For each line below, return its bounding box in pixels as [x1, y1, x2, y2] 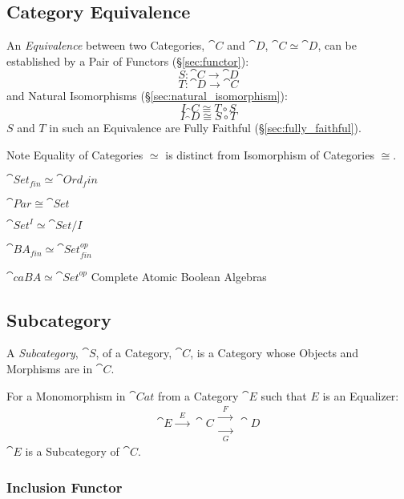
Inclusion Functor [6, 477, 123, 497]
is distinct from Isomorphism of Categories [165, 146, 374, 163]
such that [261, 387, 307, 404]
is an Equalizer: [322, 387, 399, 404]
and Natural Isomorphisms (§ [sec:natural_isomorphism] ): [6, 87, 288, 104]
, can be [317, 37, 358, 54]
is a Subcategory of [25, 443, 119, 460]
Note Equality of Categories [6, 146, 143, 163]
